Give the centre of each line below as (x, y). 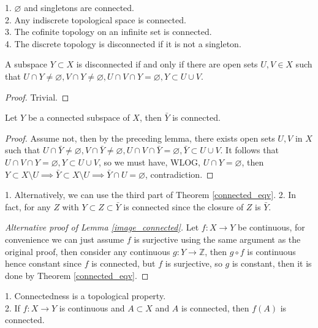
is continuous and (92, 307)
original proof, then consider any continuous (88, 251)
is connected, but (123, 263)
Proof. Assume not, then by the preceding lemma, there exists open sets (140, 138)
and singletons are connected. (79, 7)
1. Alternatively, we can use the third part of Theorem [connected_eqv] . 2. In (151, 195)
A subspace (26, 64)
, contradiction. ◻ (180, 174)
